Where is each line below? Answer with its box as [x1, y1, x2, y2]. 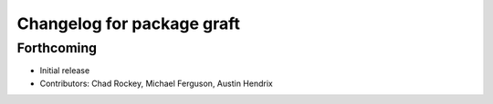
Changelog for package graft [16, 14, 241, 33]
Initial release [39, 65, 90, 76]
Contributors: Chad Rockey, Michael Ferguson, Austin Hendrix [39, 78, 273, 89]
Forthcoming [16, 40, 98, 56]
